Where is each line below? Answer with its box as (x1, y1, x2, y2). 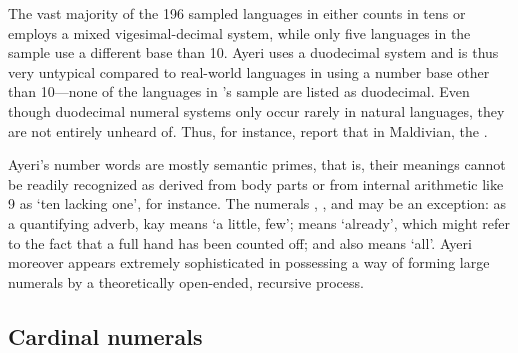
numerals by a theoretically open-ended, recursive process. (8, 271, 364, 292)
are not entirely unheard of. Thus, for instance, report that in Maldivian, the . (8, 120, 488, 141)
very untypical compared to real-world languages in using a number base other (8, 61, 490, 82)
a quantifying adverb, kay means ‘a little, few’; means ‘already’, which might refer (8, 212, 511, 233)
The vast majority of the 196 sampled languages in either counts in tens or (8, 3, 466, 23)
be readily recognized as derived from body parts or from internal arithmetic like (8, 173, 504, 194)
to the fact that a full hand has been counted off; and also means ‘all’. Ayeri (8, 232, 472, 253)
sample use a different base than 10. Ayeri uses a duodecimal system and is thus (8, 42, 499, 63)
